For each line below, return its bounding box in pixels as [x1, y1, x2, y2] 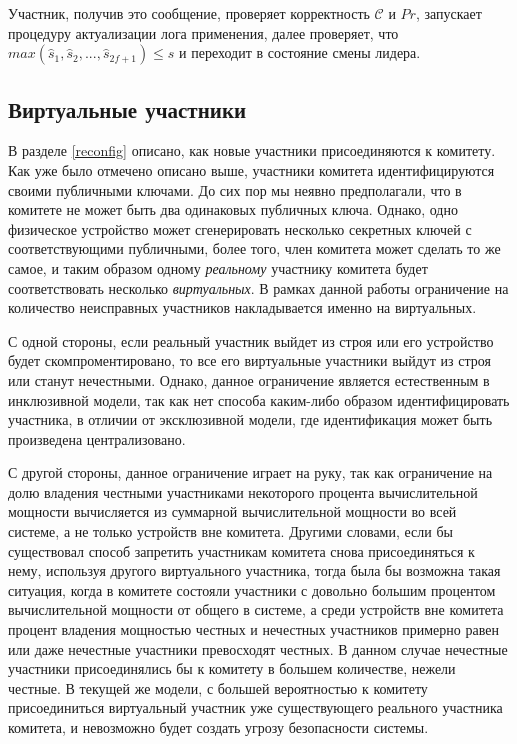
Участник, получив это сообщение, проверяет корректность [8, 3, 370, 23]
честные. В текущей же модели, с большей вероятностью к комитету [8, 677, 428, 698]
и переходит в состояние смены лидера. [179, 42, 421, 63]
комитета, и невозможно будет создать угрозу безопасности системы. [8, 717, 429, 738]
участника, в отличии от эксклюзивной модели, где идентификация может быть [8, 409, 493, 430]
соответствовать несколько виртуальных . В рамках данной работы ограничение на [8, 277, 509, 298]
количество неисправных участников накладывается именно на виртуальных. [8, 297, 477, 318]
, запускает [415, 3, 482, 23]
